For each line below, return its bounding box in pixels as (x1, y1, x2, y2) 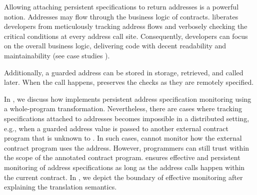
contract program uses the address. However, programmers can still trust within (4, 142, 249, 153)
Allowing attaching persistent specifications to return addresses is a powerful (4, 1, 239, 11)
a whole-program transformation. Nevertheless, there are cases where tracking (4, 103, 242, 114)
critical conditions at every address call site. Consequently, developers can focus (4, 30, 248, 41)
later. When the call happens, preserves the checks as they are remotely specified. (4, 77, 254, 87)
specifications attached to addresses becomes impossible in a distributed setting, (4, 113, 249, 123)
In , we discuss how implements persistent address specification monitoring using (4, 93, 251, 104)
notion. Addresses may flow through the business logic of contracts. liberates (4, 11, 238, 21)
